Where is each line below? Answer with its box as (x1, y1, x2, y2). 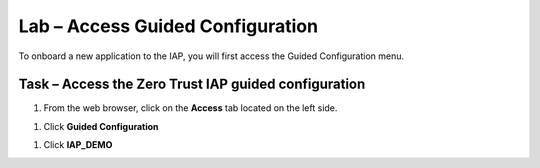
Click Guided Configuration (43, 120, 159, 132)
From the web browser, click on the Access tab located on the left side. (43, 102, 338, 114)
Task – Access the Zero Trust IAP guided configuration (18, 76, 366, 93)
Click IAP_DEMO (43, 139, 113, 151)
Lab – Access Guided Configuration (18, 15, 319, 37)
